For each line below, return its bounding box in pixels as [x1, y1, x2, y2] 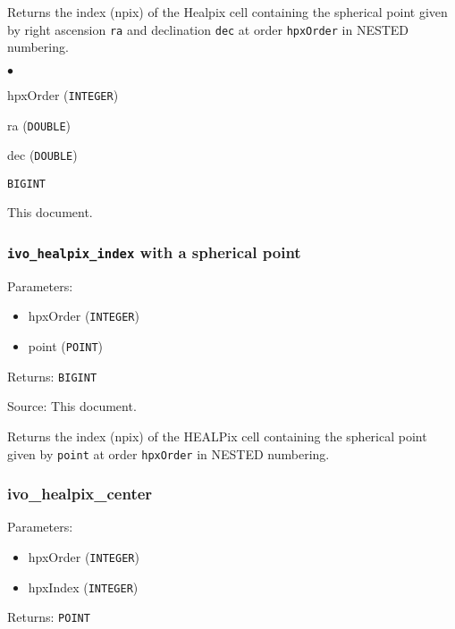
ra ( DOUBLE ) [7, 115, 72, 134]
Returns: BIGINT [7, 366, 97, 385]
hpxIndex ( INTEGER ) [28, 577, 139, 596]
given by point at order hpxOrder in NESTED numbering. [7, 444, 330, 463]
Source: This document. [7, 397, 137, 415]
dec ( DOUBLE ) [7, 146, 78, 164]
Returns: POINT [7, 608, 90, 626]
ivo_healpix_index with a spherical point [7, 240, 301, 263]
